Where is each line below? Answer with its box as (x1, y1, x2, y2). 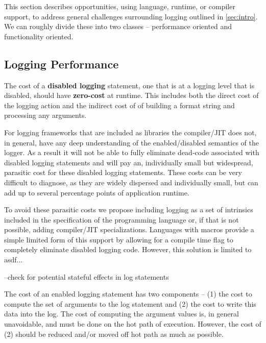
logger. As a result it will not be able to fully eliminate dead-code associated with (4, 147, 259, 158)
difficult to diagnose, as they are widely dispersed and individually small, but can (4, 177, 258, 187)
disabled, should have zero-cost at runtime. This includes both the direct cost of (4, 90, 259, 101)
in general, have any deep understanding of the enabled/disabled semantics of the (4, 137, 259, 148)
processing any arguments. (4, 110, 87, 120)
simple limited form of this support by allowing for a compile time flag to (4, 234, 233, 244)
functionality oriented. (4, 31, 74, 41)
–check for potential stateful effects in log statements (4, 271, 169, 282)
